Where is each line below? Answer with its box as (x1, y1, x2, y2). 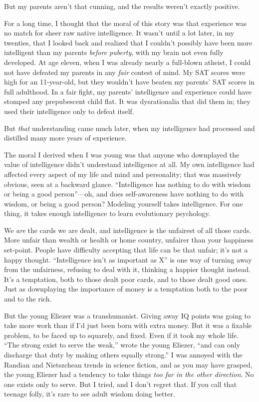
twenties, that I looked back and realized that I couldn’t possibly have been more (4, 37, 253, 47)
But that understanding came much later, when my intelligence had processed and (4, 122, 255, 133)
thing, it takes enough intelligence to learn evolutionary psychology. (4, 208, 211, 218)
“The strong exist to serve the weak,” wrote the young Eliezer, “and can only (4, 339, 241, 350)
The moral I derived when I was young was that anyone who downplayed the (4, 149, 240, 159)
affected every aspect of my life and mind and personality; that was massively (4, 168, 242, 179)
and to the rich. (4, 293, 52, 304)
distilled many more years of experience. (4, 132, 127, 143)
